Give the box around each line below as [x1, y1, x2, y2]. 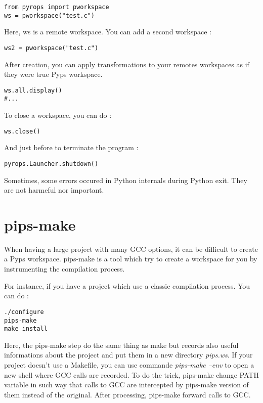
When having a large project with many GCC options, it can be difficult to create [4, 243, 258, 254]
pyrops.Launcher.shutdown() [4, 160, 99, 167]
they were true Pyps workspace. [4, 69, 103, 79]
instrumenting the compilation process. [4, 263, 125, 274]
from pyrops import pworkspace [4, 4, 109, 11]
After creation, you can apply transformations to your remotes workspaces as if [4, 59, 249, 69]
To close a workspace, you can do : [4, 110, 112, 120]
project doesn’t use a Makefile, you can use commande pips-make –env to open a [4, 360, 254, 370]
